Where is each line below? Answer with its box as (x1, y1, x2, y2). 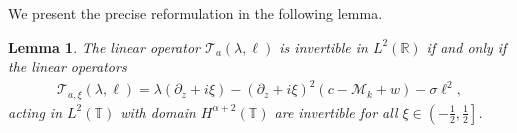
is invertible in (279, 36, 368, 57)
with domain (120, 101, 196, 122)
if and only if (426, 36, 507, 57)
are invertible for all (274, 101, 398, 122)
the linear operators (8, 56, 127, 77)
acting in (8, 101, 63, 122)
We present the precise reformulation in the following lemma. (8, 3, 383, 23)
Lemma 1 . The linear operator (8, 36, 200, 57)
